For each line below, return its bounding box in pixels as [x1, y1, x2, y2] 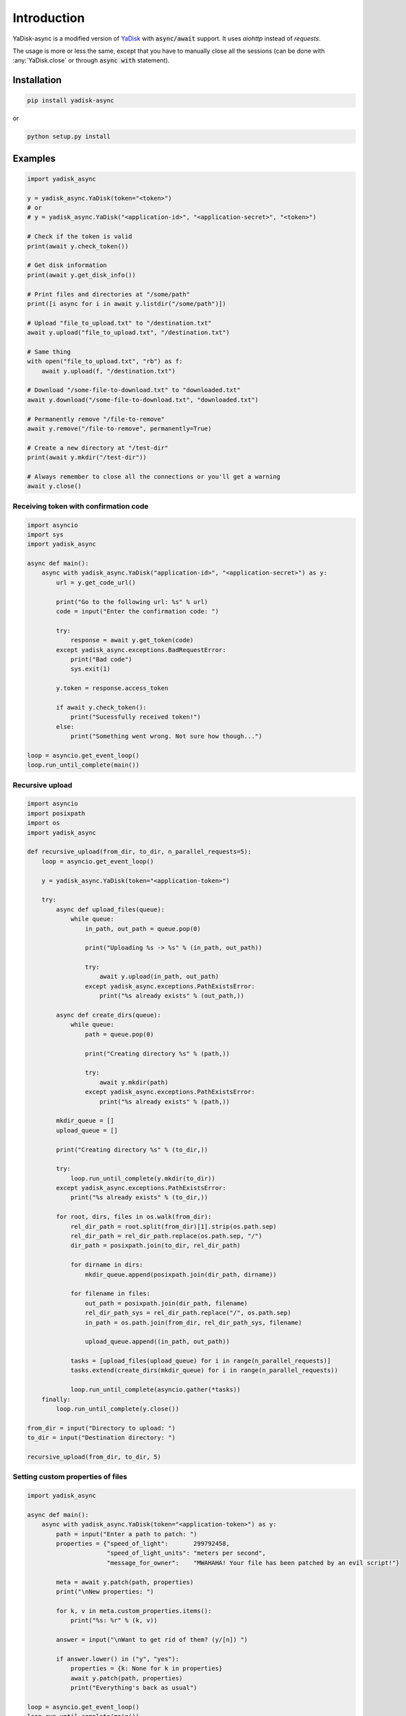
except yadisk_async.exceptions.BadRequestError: [56, 646, 226, 653]
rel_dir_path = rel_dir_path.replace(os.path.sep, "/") [70, 1232, 263, 1240]
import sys [27, 531, 64, 538]
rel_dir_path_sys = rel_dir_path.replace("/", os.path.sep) [84, 1309, 291, 1317]
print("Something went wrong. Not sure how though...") [70, 732, 263, 741]
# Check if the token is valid [27, 233, 133, 240]
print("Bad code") [70, 656, 133, 663]
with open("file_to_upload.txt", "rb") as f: [27, 358, 183, 365]
